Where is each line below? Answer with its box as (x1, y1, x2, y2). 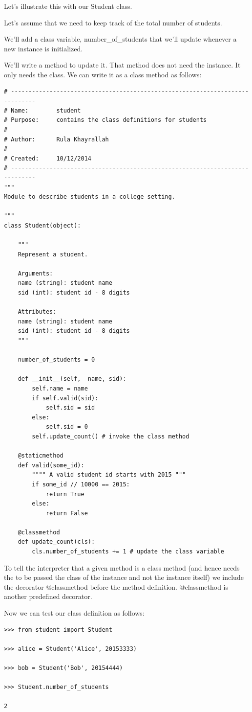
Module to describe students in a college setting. (4, 193, 175, 201)
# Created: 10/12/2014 (4, 155, 91, 162)
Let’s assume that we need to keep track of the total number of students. (4, 17, 222, 27)
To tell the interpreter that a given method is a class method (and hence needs (4, 562, 240, 573)
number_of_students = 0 (18, 356, 95, 364)
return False (45, 509, 88, 517)
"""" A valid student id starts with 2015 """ (32, 471, 186, 479)
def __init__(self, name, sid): (18, 375, 126, 383)
